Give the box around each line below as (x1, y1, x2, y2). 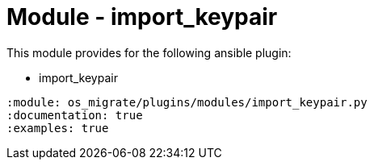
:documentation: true (6, 108, 143, 122)
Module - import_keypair (6, 3, 278, 31)
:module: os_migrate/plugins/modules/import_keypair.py (6, 95, 368, 109)
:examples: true (6, 121, 109, 135)
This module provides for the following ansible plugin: (6, 45, 292, 60)
